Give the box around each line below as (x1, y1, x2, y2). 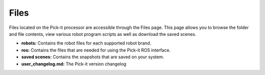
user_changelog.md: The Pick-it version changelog (21, 61, 127, 67)
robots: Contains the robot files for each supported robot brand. (21, 40, 152, 46)
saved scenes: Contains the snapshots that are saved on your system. (21, 54, 164, 60)
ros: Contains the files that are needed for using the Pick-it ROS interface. (21, 47, 171, 53)
